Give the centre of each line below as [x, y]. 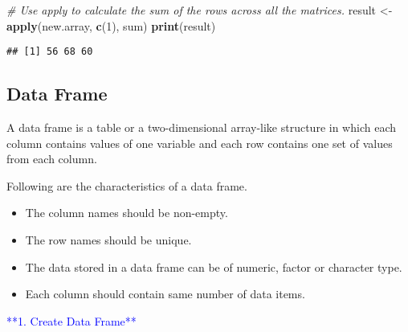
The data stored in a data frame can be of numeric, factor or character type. [214, 266]
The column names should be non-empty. [126, 213]
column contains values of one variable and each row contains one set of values [200, 143]
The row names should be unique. [108, 240]
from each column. [52, 159]
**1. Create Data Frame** [71, 320]
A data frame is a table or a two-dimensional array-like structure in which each [201, 127]
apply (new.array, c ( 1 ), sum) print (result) [111, 25]
